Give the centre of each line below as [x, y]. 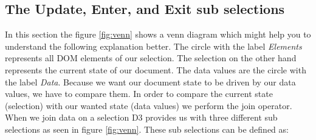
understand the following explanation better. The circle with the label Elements [153, 46]
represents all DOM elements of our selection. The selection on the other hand [151, 58]
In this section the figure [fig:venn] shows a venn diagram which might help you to [158, 34]
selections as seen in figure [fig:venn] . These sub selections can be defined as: [147, 129]
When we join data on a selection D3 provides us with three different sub [141, 117]
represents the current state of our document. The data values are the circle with [156, 69]
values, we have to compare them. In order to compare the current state [139, 94]
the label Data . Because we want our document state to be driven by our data [150, 82]
